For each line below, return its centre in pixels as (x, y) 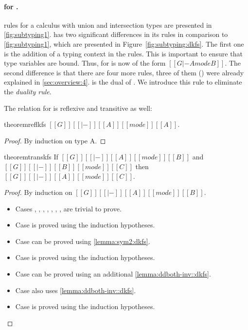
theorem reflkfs (25, 124)
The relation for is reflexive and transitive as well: (78, 108)
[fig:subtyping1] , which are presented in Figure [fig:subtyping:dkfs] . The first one (124, 43)
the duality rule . (28, 91)
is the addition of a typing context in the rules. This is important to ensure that (123, 53)
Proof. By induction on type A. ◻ (55, 140)
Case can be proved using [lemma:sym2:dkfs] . (83, 241)
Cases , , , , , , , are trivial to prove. (68, 208)
